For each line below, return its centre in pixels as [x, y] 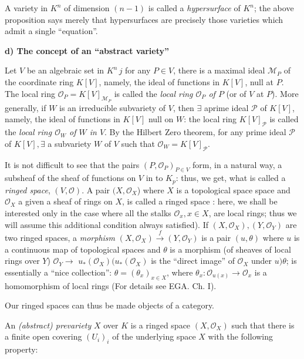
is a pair [216, 237]
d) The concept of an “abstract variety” [87, 50]
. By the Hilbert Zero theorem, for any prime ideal [195, 132]
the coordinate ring [39, 81]
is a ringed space [161, 325]
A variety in [26, 8]
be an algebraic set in [65, 70]
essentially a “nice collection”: [58, 272]
